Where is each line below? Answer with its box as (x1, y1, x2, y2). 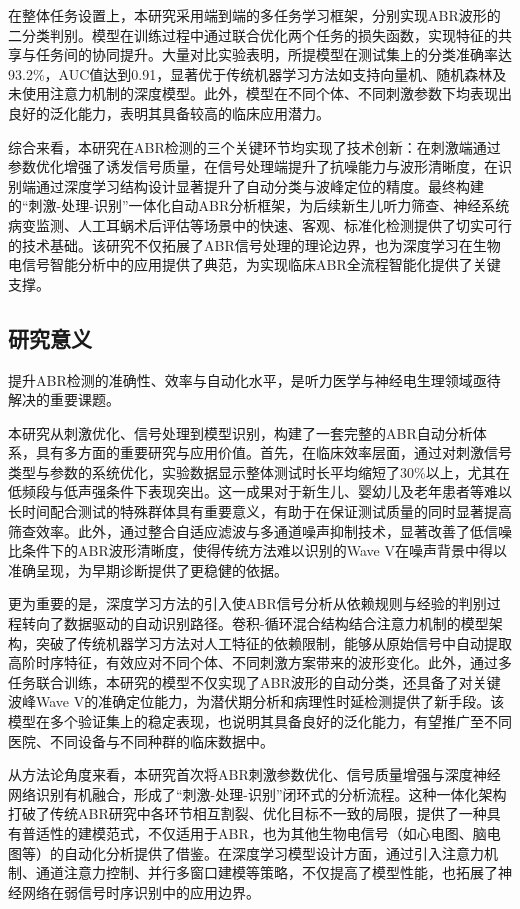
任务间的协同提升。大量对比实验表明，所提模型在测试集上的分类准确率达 (35, 44, 512, 65)
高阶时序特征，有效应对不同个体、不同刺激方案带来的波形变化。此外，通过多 (8, 652, 512, 673)
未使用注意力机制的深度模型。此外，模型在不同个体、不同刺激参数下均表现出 (8, 83, 512, 104)
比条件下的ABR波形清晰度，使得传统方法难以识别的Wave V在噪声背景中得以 (8, 540, 507, 561)
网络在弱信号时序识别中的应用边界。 (21, 881, 260, 902)
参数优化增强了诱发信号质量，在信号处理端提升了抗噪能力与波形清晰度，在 (8, 156, 498, 177)
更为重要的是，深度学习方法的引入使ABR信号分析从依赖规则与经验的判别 (8, 593, 487, 614)
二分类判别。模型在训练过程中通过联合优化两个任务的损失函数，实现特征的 (8, 24, 498, 45)
